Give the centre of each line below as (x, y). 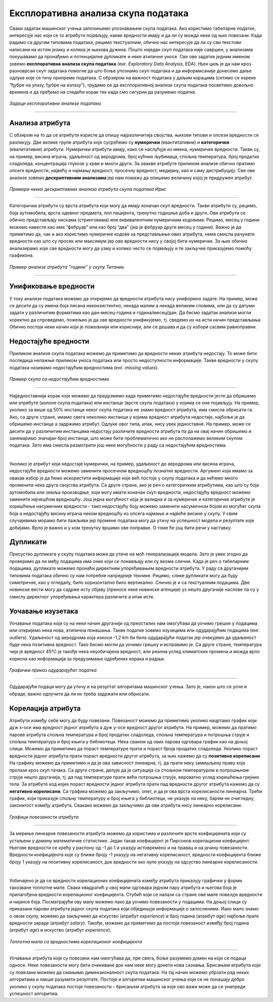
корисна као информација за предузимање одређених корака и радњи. (87, 659)
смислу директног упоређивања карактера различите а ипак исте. (82, 596)
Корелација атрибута (45, 708)
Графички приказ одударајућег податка (53, 670)
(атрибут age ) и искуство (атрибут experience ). (60, 930)
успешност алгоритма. (34, 994)
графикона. (21, 255)
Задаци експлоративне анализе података (55, 103)
